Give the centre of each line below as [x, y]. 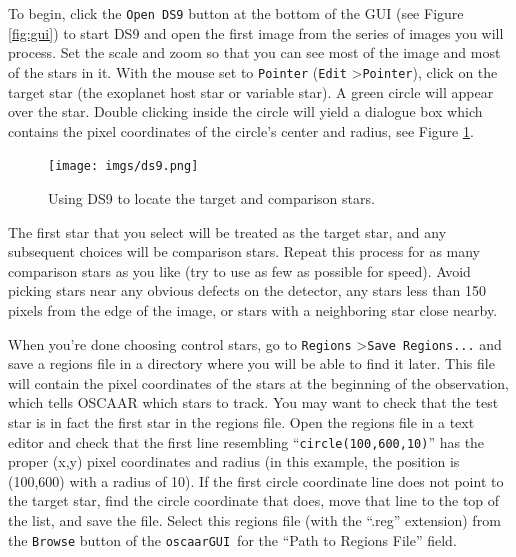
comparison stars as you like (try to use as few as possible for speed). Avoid [239, 270]
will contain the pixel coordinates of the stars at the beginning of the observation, [258, 382]
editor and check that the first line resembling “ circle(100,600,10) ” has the [246, 441]
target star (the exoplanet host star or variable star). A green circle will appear [251, 91]
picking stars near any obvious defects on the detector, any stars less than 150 [247, 290]
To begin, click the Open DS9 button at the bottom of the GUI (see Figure [236, 13]
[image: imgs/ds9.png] [123, 166]
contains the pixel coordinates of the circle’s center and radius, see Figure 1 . [241, 130]
